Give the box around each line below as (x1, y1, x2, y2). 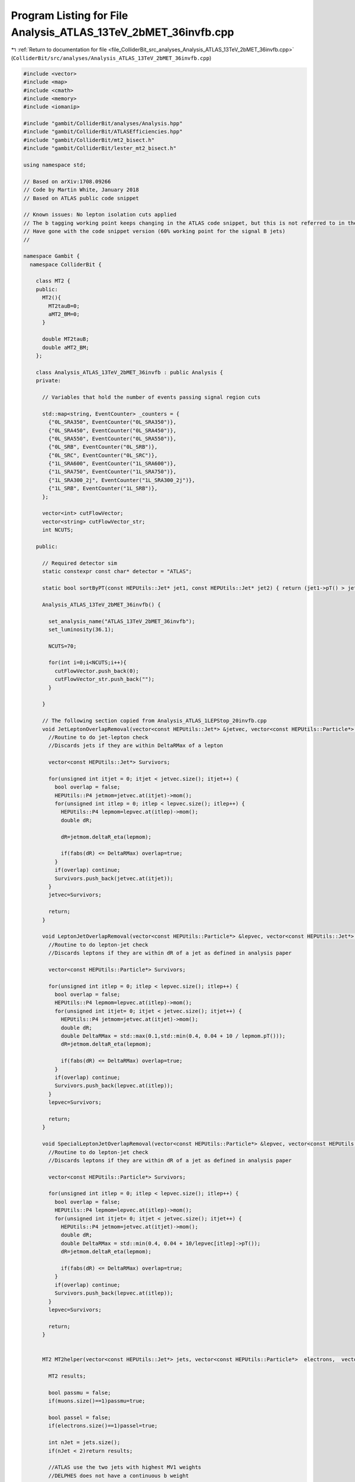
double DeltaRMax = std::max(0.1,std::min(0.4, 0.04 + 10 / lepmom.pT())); (60, 1033, 286, 1040)
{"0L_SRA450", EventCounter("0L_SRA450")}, (48, 427, 177, 434)
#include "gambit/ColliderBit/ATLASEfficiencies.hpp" (23, 128, 183, 135)
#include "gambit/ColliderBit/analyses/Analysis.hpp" (23, 120, 183, 127)
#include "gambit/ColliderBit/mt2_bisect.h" (23, 136, 155, 143)
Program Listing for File (11, 9, 128, 22)
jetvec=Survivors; (48, 892, 102, 898)
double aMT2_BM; (42, 344, 89, 351)
